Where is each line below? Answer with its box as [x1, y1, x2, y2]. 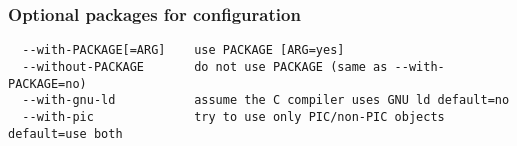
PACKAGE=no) [8, 76, 87, 91]
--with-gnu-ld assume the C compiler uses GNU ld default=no [22, 93, 510, 108]
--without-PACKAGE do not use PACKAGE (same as [22, 59, 388, 74]
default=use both [8, 126, 123, 141]
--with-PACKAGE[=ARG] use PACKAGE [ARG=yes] [22, 43, 345, 58]
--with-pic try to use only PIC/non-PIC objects [22, 109, 445, 124]
